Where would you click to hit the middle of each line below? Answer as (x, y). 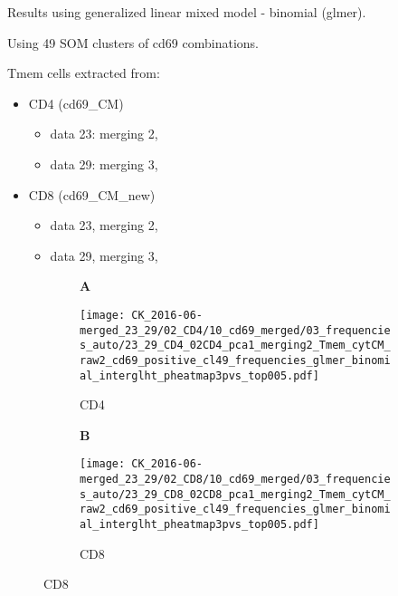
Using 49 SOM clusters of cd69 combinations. (133, 42)
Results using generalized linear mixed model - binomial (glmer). (187, 12)
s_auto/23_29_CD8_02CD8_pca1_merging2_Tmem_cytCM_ (235, 494)
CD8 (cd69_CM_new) (92, 194)
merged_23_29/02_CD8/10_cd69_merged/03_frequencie (235, 480)
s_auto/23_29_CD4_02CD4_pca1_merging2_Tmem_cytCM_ (235, 346)
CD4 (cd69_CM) (76, 103)
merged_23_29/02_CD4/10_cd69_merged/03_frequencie (235, 330)
